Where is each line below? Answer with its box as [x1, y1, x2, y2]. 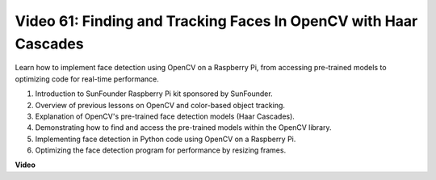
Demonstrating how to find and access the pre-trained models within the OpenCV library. [35, 123, 332, 132]
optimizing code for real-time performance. [15, 73, 159, 84]
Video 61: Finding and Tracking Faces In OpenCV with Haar [15, 12, 418, 30]
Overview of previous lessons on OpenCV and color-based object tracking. [35, 100, 286, 110]
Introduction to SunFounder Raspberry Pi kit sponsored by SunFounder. [35, 89, 274, 98]
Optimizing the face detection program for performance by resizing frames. [35, 145, 287, 155]
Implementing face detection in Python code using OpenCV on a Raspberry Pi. [35, 134, 296, 144]
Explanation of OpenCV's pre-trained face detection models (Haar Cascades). [35, 111, 295, 121]
